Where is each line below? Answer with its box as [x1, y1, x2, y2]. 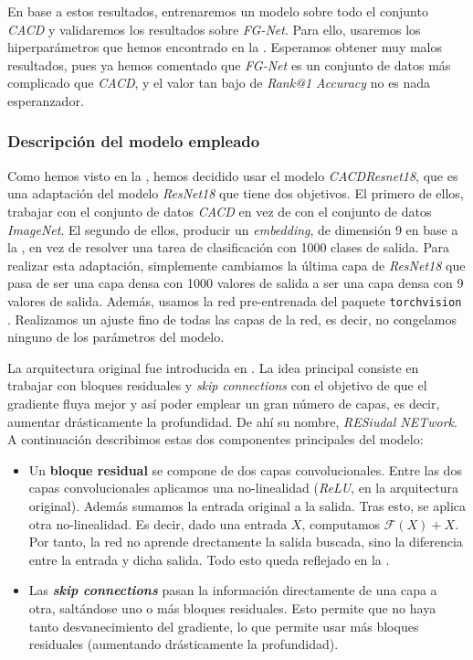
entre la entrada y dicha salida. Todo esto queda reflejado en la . [28, 549, 390, 569]
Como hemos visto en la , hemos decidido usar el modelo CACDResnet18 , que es [7, 165, 458, 185]
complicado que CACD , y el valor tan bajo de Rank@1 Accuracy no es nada [7, 73, 431, 92]
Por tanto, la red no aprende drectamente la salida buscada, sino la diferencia [28, 532, 463, 551]
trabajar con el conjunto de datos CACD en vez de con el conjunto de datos [7, 201, 432, 220]
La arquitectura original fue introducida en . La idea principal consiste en [7, 357, 419, 377]
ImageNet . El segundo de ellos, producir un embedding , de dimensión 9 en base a [7, 219, 458, 239]
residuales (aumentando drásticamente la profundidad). [28, 634, 339, 654]
